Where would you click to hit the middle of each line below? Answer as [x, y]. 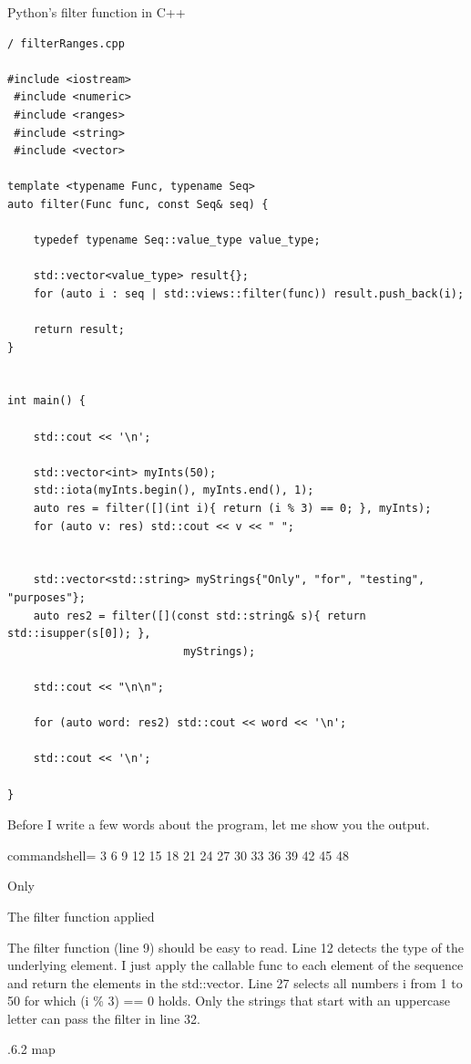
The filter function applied [81, 916]
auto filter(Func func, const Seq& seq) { [138, 204]
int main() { [46, 401]
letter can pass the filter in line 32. [104, 1018]
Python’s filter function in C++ [97, 12]
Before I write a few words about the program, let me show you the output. [219, 824]
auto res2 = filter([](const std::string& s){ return [200, 615]
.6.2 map [31, 1049]
